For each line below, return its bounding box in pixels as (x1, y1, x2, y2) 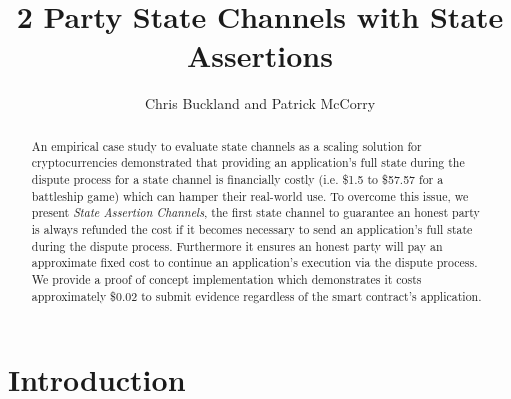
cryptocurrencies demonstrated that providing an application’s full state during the (31, 154, 465, 171)
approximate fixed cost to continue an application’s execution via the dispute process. (31, 254, 478, 271)
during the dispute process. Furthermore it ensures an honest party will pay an (31, 237, 443, 254)
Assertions (187, 35, 333, 76)
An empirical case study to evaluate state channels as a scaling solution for (31, 137, 422, 154)
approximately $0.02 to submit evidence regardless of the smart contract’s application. (31, 287, 482, 304)
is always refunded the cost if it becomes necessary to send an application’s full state (31, 220, 473, 237)
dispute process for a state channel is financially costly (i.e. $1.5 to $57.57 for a (31, 171, 444, 188)
